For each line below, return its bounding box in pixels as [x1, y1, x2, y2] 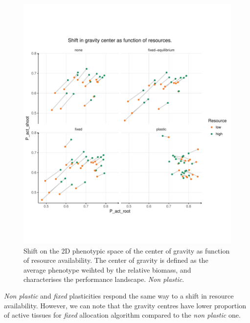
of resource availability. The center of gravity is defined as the [23, 255, 208, 265]
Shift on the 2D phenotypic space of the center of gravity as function [23, 245, 230, 255]
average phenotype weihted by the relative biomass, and [23, 264, 191, 275]
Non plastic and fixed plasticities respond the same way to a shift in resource [4, 291, 234, 300]
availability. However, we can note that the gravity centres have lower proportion [4, 300, 246, 310]
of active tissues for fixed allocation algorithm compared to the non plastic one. [4, 310, 241, 320]
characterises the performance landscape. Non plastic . [23, 274, 184, 284]
